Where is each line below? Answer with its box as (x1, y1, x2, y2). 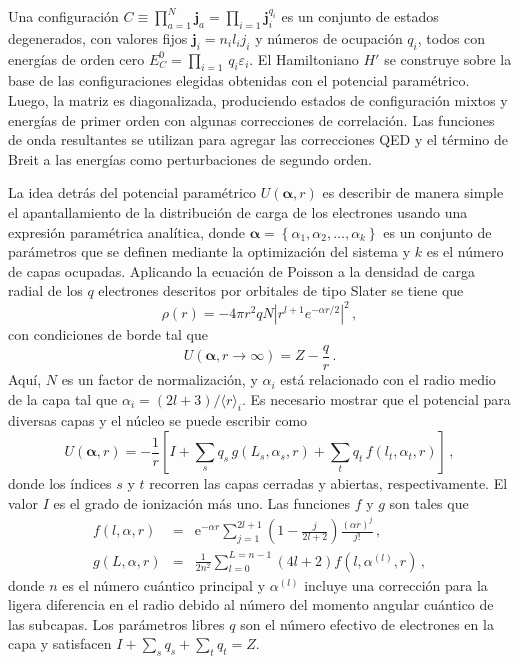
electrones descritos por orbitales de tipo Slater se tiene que (98, 280, 464, 301)
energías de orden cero (8, 48, 145, 69)
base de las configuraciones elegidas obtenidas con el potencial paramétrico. (8, 70, 470, 91)
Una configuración (8, 6, 119, 26)
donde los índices (8, 473, 112, 494)
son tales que (389, 492, 469, 513)
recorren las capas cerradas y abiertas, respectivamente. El (149, 473, 508, 494)
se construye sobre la (384, 48, 512, 69)
